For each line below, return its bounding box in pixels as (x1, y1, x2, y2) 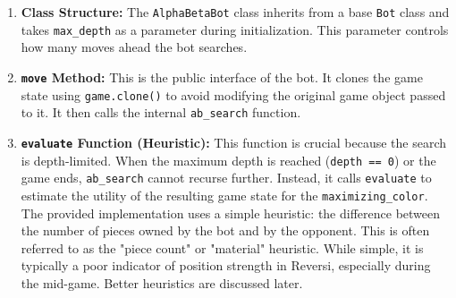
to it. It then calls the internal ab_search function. (21, 103, 301, 122)
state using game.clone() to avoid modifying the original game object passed (21, 85, 446, 104)
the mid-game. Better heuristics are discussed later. (21, 273, 303, 292)
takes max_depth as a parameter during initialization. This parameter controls (21, 20, 449, 38)
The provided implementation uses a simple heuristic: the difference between (21, 203, 441, 222)
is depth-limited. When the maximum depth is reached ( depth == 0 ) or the (21, 150, 436, 169)
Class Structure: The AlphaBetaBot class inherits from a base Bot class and (21, 3, 450, 21)
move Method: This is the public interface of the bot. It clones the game (21, 67, 423, 86)
